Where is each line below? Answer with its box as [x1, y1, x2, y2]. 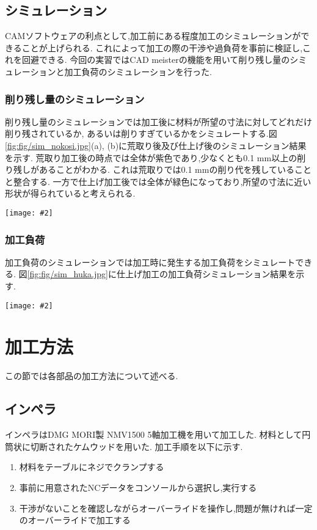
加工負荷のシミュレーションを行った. [64, 65, 212, 78]
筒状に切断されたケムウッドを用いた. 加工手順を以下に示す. [5, 440, 243, 452]
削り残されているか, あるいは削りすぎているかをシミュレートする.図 [5, 127, 277, 140]
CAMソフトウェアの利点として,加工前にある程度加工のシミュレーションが [5, 29, 301, 42]
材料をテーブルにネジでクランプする [19, 460, 164, 473]
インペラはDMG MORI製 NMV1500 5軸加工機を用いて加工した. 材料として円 [5, 428, 311, 441]
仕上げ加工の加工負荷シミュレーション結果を [116, 267, 296, 280]
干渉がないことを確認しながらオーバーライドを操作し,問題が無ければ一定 [19, 501, 313, 514]
